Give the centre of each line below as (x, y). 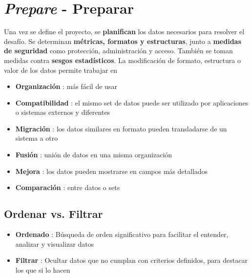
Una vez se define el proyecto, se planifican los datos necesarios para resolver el (124, 32)
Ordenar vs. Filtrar (53, 214)
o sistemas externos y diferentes (63, 112)
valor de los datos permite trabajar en (61, 70)
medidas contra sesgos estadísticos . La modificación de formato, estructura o (122, 60)
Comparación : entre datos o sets (68, 187)
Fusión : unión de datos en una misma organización (94, 155)
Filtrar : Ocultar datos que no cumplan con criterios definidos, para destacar (131, 260)
